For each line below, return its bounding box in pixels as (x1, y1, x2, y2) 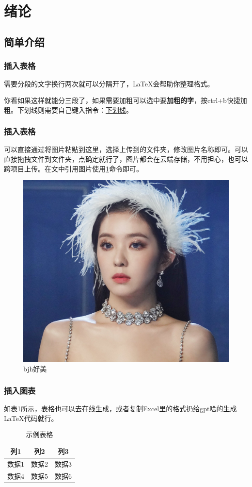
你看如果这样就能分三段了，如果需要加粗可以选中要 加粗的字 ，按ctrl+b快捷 (4, 95, 240, 105)
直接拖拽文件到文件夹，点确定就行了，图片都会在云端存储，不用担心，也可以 (4, 153, 248, 164)
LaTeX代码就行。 (4, 413, 58, 423)
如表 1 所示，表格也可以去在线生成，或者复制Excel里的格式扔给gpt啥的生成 (4, 403, 237, 414)
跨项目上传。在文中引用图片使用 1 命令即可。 (4, 163, 143, 173)
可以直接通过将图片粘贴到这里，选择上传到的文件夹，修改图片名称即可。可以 (4, 144, 248, 154)
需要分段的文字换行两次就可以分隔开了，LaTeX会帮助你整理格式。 (4, 79, 214, 89)
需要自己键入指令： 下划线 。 (44, 104, 133, 115)
